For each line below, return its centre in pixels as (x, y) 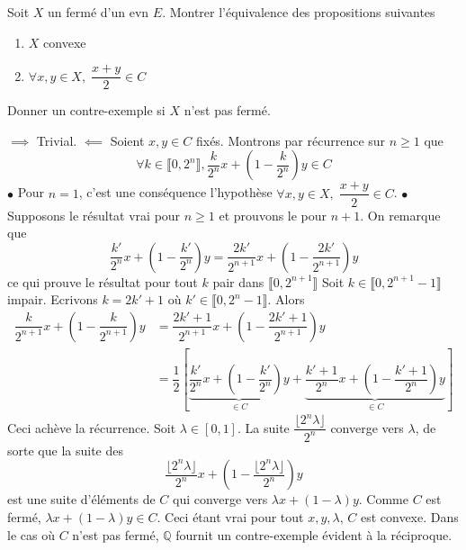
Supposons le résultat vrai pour (94, 215)
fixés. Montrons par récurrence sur (291, 140)
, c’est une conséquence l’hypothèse (175, 192)
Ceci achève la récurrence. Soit (92, 427)
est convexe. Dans (409, 516)
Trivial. (57, 140)
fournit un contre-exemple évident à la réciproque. (314, 534)
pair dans (238, 281)
